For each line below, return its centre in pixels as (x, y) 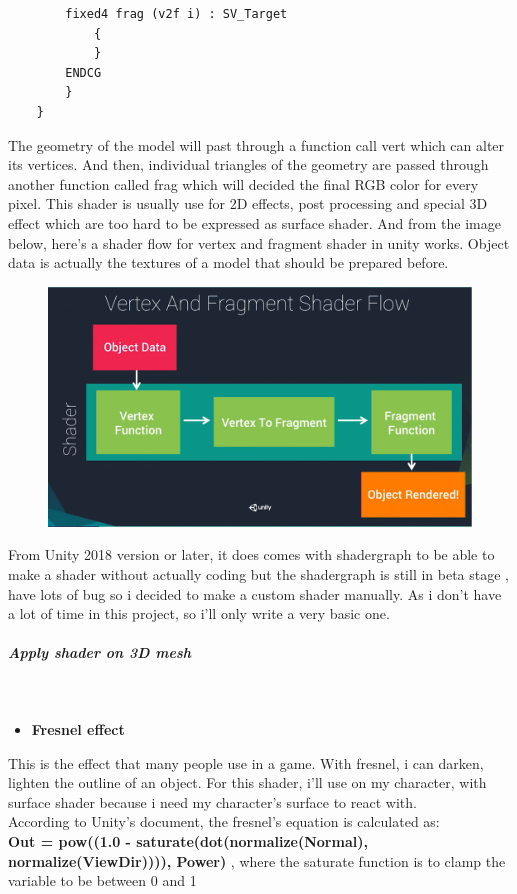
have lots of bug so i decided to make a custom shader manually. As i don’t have (255, 593)
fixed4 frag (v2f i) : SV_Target (176, 14)
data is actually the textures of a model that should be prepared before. (228, 262)
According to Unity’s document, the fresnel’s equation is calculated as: (224, 821)
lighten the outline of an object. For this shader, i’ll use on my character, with (247, 782)
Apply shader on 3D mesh (100, 652)
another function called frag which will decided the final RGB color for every (243, 183)
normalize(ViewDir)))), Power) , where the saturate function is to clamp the (257, 860)
